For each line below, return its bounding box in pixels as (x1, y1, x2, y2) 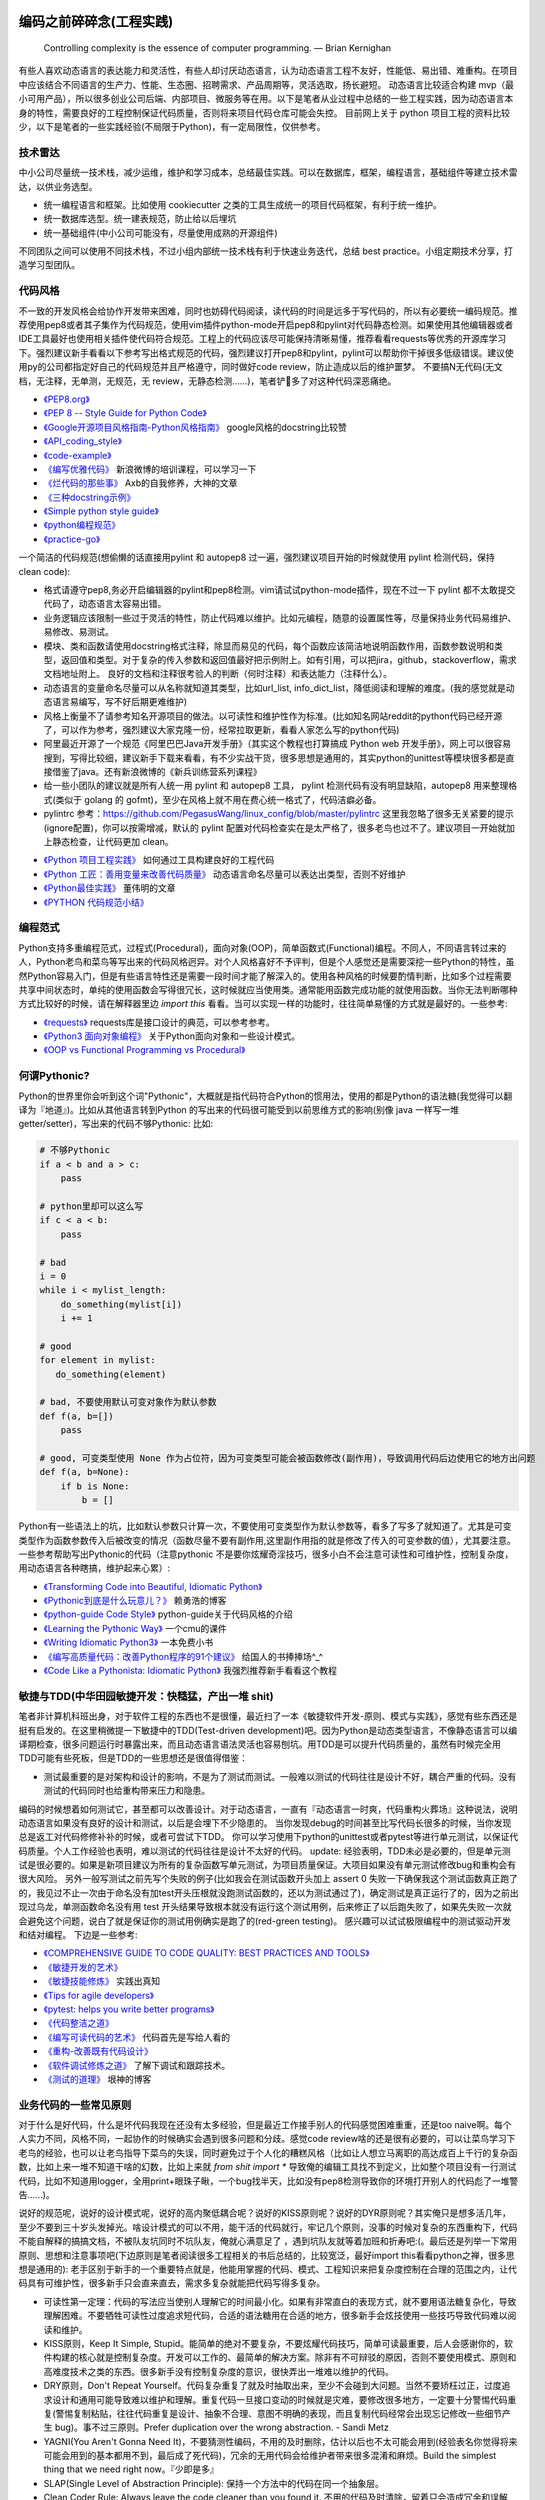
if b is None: (60, 1480, 130, 1492)
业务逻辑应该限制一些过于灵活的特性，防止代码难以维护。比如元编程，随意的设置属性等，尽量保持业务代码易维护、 (43, 611, 517, 624)
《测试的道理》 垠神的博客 (43, 2073, 152, 2085)
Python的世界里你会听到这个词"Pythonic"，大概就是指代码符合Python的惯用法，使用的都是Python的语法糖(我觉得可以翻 (18, 1090, 513, 1102)
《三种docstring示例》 (43, 491, 136, 503)
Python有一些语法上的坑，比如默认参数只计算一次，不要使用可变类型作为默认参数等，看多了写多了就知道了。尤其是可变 (18, 1520, 512, 1532)
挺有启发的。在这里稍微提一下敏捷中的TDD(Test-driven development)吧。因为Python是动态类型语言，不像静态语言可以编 (18, 1724, 518, 1736)
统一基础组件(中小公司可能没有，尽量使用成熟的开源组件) (43, 226, 279, 239)
